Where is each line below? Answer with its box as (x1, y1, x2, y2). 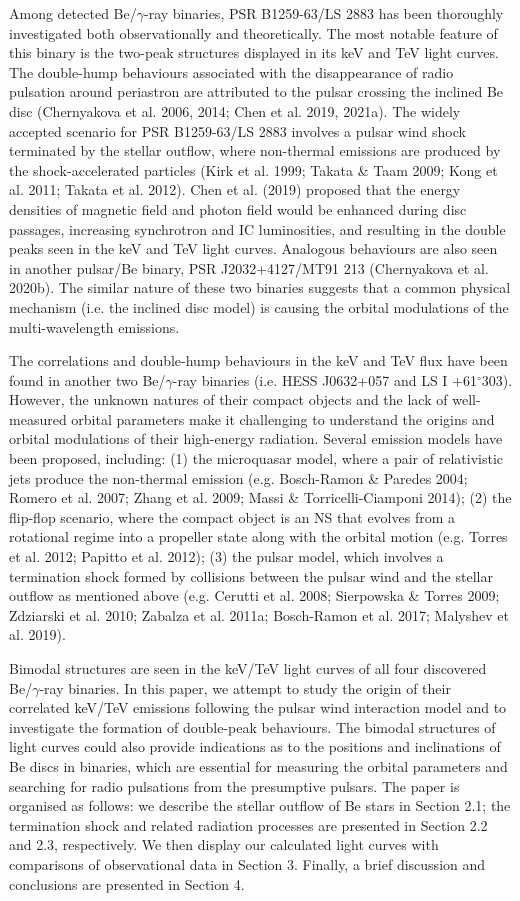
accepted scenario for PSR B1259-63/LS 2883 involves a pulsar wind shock (9, 120, 466, 141)
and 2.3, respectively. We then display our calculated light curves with (9, 834, 439, 855)
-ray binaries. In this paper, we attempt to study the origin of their (39, 677, 451, 698)
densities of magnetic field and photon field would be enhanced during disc (9, 198, 467, 219)
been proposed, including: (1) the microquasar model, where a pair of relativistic (9, 448, 504, 469)
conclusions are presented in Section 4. (9, 873, 245, 894)
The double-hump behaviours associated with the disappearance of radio (9, 61, 454, 82)
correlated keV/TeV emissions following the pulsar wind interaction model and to (9, 697, 507, 718)
